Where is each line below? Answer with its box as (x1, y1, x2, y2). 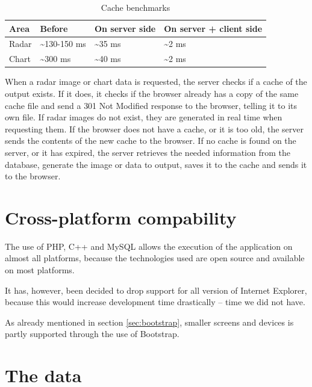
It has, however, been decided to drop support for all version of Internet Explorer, (5, 283, 307, 296)
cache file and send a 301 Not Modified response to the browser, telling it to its (5, 99, 298, 111)
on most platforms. (5, 264, 75, 276)
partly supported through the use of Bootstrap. (5, 327, 179, 340)
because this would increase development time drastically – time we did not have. (5, 296, 305, 308)
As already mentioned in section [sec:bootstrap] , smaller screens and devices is (5, 315, 294, 328)
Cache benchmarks (101, 1, 170, 13)
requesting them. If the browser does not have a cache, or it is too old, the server (5, 122, 304, 135)
